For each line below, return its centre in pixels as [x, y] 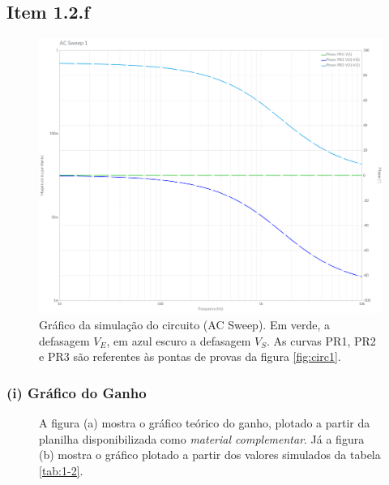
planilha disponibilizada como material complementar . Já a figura [202, 438]
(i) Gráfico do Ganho [77, 392]
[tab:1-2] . [61, 470]
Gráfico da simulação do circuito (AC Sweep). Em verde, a [185, 324]
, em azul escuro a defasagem [179, 340]
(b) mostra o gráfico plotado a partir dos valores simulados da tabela [210, 455]
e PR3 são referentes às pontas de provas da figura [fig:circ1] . [190, 356]
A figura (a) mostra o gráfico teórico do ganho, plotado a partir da [205, 422]
